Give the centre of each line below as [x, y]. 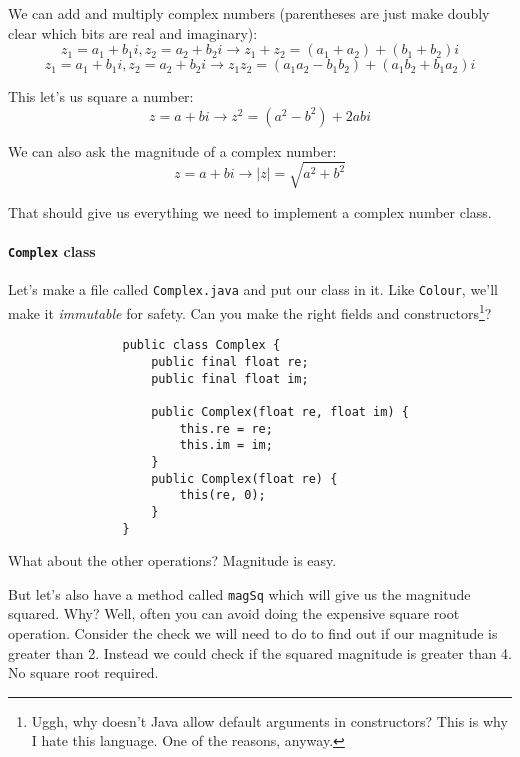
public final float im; [230, 378]
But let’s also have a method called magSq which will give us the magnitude [239, 593]
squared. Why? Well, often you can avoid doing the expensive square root [234, 613]
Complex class [52, 251]
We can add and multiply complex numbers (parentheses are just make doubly [249, 13]
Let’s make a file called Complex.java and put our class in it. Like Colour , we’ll [253, 289]
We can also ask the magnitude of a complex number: [172, 150]
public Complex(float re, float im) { [280, 411]
